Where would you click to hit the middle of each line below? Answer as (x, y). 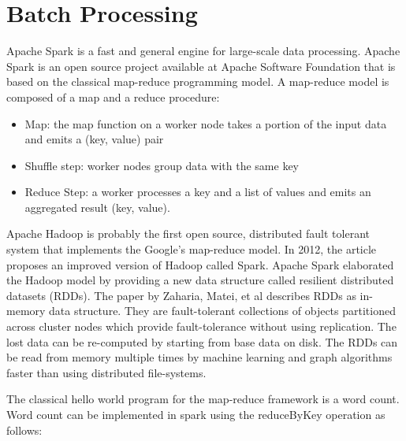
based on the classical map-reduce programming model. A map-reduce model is (198, 82)
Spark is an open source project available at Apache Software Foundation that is (201, 66)
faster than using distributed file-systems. (106, 372)
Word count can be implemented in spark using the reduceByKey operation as (196, 414)
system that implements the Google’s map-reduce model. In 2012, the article (192, 249)
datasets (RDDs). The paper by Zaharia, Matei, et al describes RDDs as (181, 295)
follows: (24, 430)
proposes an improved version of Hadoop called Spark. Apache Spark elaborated (200, 264)
